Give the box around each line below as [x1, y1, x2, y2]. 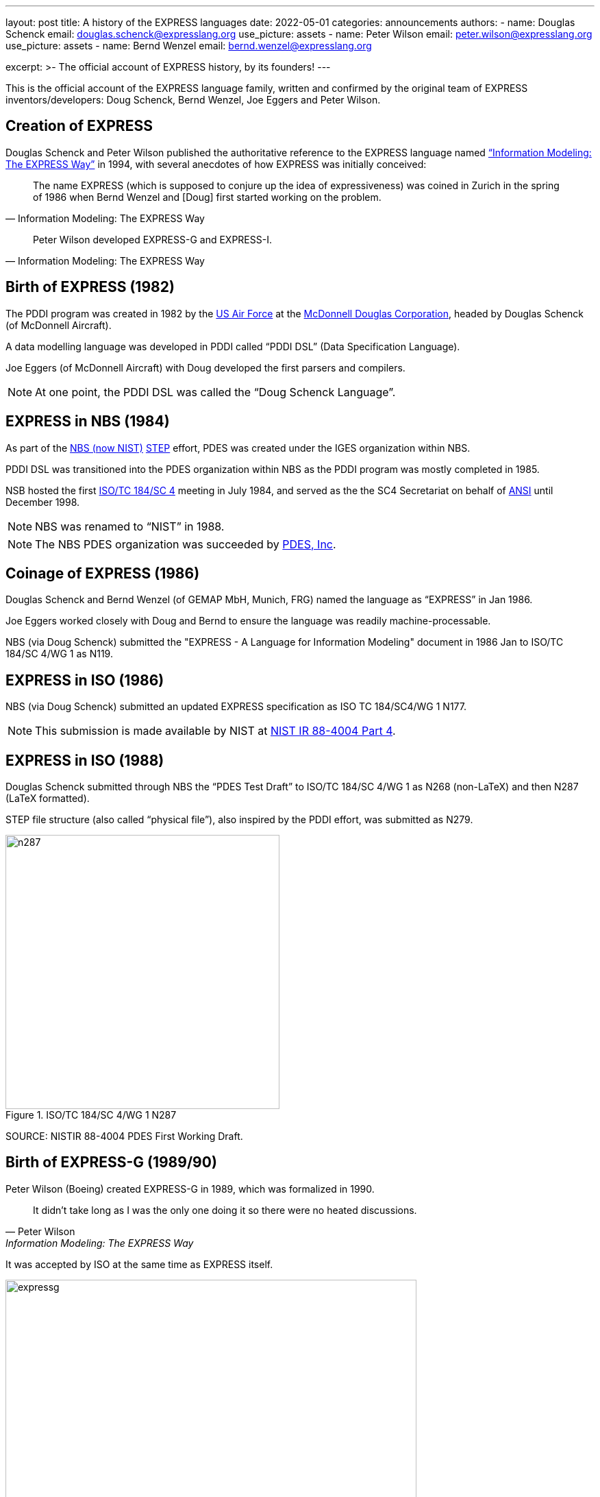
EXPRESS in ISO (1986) [5, 671, 164, 689]
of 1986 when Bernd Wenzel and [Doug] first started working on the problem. [33, 191, 382, 203]
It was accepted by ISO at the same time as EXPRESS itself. [5, 1258, 273, 1270]
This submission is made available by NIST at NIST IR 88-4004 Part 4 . [35, 724, 396, 738]
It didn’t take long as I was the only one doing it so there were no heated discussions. [33, 1204, 417, 1216]
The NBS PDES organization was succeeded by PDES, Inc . [35, 537, 336, 551]
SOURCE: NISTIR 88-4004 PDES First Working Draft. [5, 1130, 243, 1143]
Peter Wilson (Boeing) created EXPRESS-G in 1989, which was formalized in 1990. [5, 1182, 375, 1195]
